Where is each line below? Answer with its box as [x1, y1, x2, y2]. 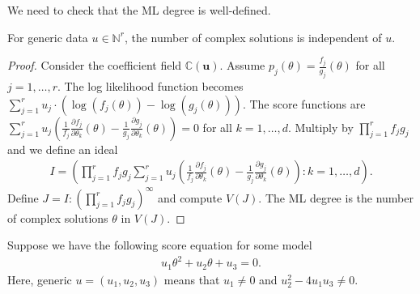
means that [163, 271, 220, 288]
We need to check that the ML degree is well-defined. [7, 2, 271, 18]
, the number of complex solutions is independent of [124, 28, 382, 45]
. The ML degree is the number [258, 189, 414, 206]
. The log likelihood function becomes [57, 77, 244, 94]
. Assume [219, 57, 265, 74]
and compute [157, 189, 223, 206]
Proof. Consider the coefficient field [7, 57, 182, 74]
